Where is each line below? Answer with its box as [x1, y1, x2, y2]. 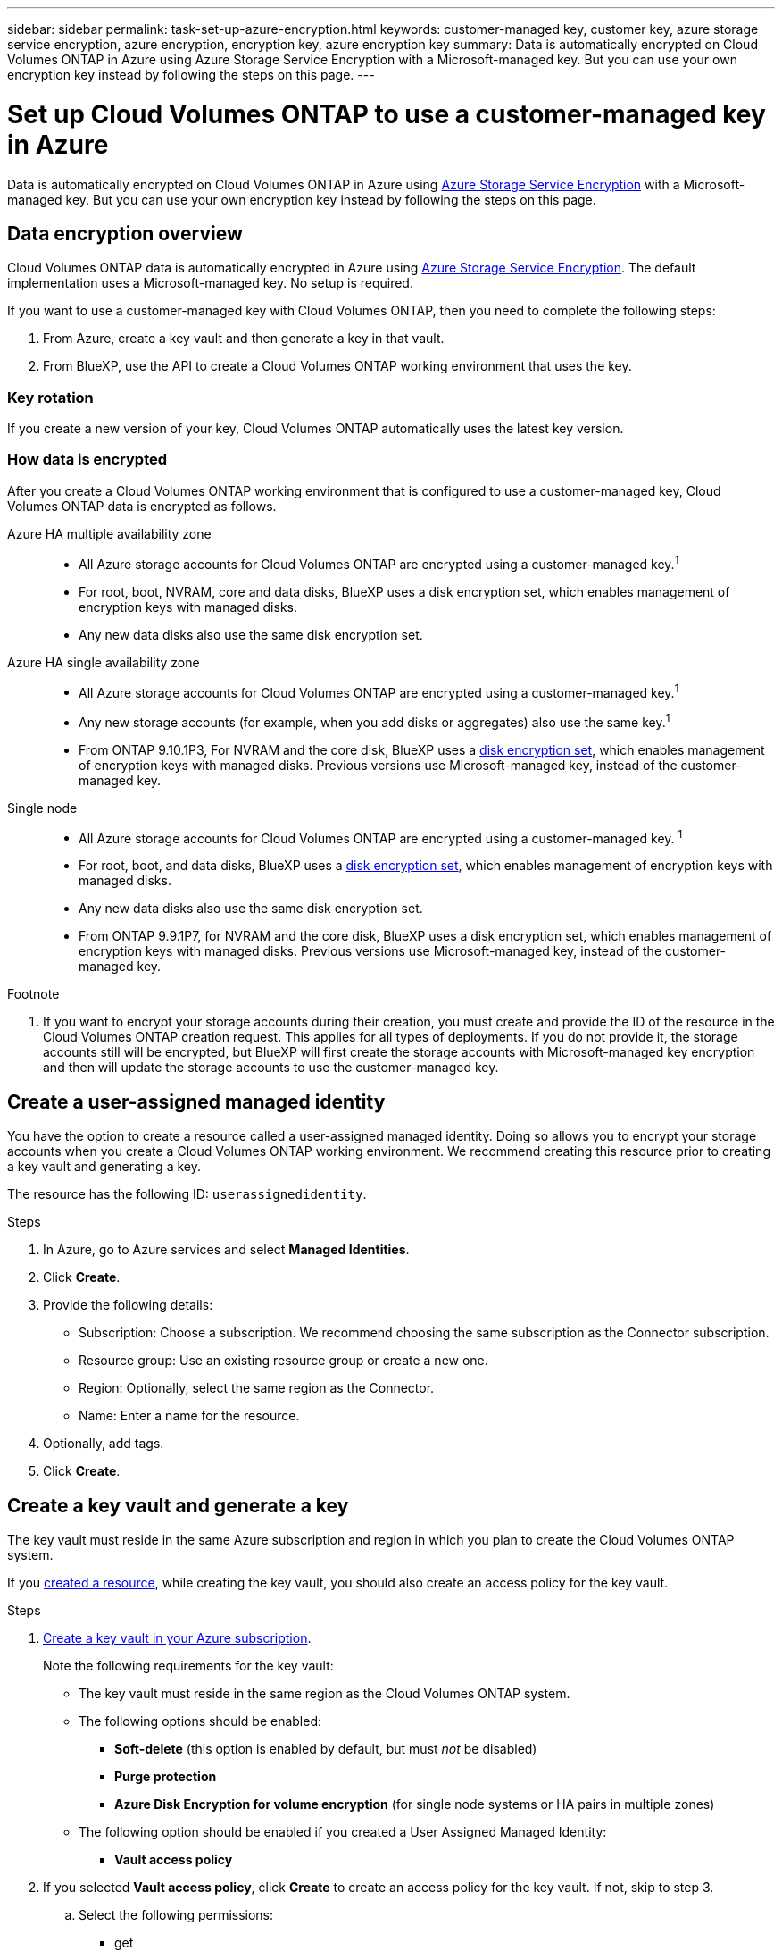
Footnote [7, 986, 60, 1002]
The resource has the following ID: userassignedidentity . [7, 1186, 367, 1202]
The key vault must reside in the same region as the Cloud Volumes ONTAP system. [79, 1686, 570, 1702]
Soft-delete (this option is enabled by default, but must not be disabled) [114, 1741, 537, 1757]
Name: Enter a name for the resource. [79, 1408, 300, 1424]
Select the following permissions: [79, 1907, 274, 1923]
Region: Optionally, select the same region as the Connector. [79, 1380, 435, 1396]
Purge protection [114, 1769, 217, 1785]
